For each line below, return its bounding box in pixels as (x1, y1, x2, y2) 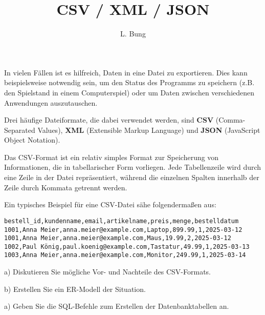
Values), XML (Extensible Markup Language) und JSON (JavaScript (37, 124, 260, 135)
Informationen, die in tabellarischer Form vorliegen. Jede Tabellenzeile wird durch (4, 162, 261, 172)
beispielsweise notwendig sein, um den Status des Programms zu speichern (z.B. (4, 77, 255, 88)
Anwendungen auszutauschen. (4, 97, 98, 108)
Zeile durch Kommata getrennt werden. (4, 182, 127, 192)
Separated (4, 124, 35, 135)
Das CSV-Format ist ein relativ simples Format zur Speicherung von (4, 151, 219, 162)
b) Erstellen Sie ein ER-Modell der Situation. (4, 283, 146, 294)
